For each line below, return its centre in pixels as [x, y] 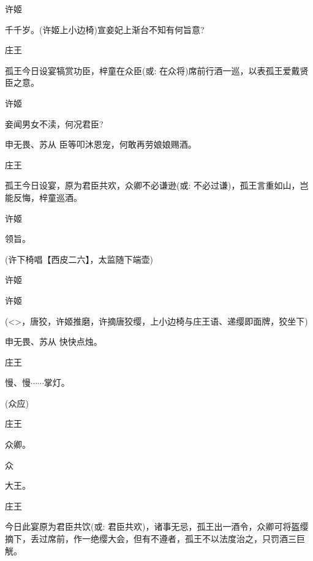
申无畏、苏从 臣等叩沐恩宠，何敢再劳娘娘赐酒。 [101, 144]
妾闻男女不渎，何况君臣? [54, 123]
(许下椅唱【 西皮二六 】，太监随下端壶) [79, 259]
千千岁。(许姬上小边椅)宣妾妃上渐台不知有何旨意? [105, 29]
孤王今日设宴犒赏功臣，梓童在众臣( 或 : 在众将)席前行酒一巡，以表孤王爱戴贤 [157, 70]
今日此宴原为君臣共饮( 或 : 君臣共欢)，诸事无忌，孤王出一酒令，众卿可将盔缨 [157, 526]
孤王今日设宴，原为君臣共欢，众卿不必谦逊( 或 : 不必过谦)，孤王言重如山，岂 [157, 185]
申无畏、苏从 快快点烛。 [54, 341]
